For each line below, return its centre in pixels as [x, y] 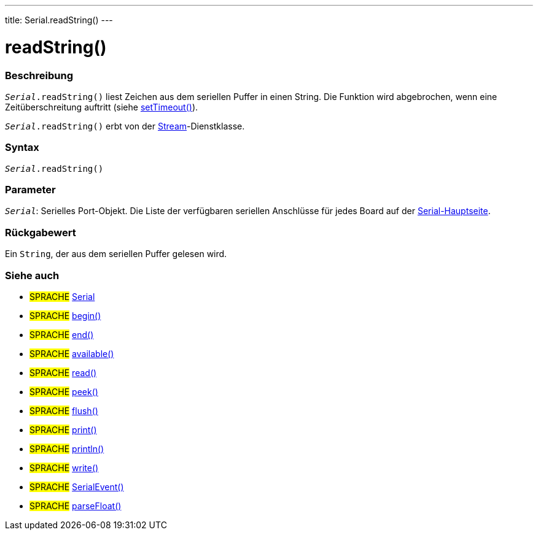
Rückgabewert [41, 232]
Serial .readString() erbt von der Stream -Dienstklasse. [125, 126]
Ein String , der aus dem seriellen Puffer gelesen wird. [116, 254]
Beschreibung [39, 75]
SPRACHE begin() [65, 315]
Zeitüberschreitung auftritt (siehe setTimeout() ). [102, 107]
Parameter [30, 190]
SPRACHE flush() [64, 410]
